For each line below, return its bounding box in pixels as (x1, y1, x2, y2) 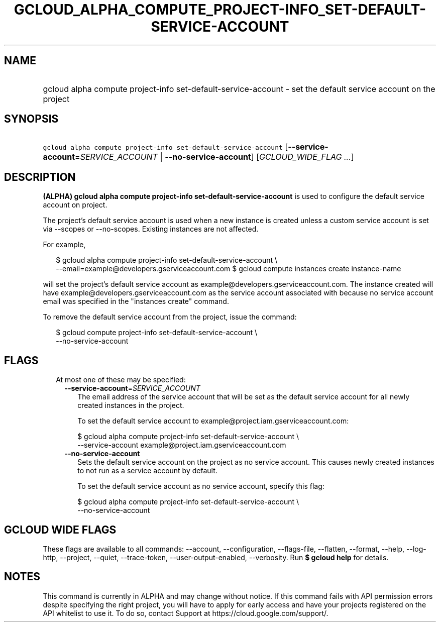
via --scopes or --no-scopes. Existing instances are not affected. (43, 225, 259, 234)
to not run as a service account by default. (77, 466, 217, 475)
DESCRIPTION (4, 170, 76, 183)
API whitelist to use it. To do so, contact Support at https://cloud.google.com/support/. (43, 608, 328, 617)
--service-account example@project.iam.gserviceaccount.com (77, 441, 286, 450)
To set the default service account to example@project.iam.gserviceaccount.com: (77, 416, 349, 426)
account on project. (43, 200, 107, 210)
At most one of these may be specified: (56, 375, 186, 384)
